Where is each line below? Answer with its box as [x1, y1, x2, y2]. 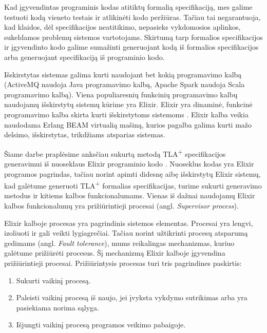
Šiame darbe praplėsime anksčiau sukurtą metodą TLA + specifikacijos [4, 147, 226, 159]
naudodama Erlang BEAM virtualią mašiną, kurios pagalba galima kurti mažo [4, 119, 252, 130]
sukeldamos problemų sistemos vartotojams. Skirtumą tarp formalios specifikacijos [4, 31, 263, 42]
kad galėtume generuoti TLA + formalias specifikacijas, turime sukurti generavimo [4, 179, 262, 191]
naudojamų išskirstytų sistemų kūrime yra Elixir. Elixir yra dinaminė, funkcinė [4, 99, 253, 110]
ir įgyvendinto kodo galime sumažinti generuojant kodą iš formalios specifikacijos [4, 41, 259, 52]
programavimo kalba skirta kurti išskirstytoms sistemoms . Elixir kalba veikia [4, 109, 249, 119]
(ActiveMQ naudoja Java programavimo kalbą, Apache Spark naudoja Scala [4, 79, 245, 90]
